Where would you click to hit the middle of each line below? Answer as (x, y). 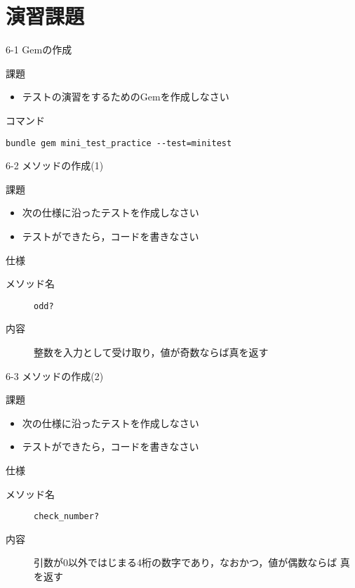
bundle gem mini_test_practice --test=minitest (119, 143)
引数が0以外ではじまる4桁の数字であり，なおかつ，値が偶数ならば (186, 562)
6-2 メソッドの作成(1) (55, 165)
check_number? (67, 517)
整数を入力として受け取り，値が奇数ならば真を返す (151, 352)
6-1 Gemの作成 (39, 50)
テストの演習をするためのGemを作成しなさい (126, 97)
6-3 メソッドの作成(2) (55, 375)
